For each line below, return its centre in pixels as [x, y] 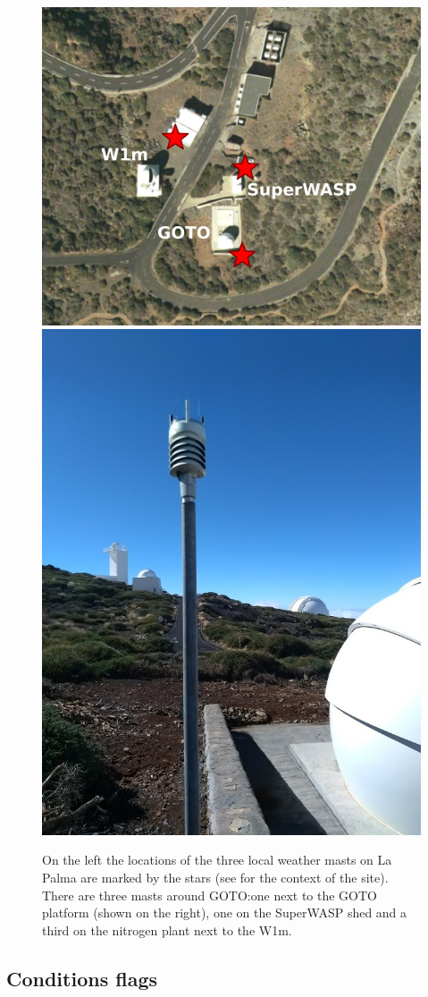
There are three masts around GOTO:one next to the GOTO [210, 895]
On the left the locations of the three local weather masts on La [217, 860]
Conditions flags [82, 978]
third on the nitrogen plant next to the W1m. [167, 929]
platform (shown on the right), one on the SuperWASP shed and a [225, 913]
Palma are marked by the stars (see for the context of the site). [215, 877]
